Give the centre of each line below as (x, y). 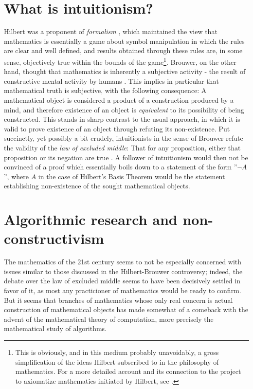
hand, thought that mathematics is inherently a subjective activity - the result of (125, 71)
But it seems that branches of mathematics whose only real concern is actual (118, 300)
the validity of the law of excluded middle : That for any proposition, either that (122, 147)
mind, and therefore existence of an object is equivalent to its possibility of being (124, 109)
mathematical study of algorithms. (55, 328)
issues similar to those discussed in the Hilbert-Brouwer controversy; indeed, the (123, 271)
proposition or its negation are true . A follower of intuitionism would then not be (126, 157)
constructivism (54, 238)
